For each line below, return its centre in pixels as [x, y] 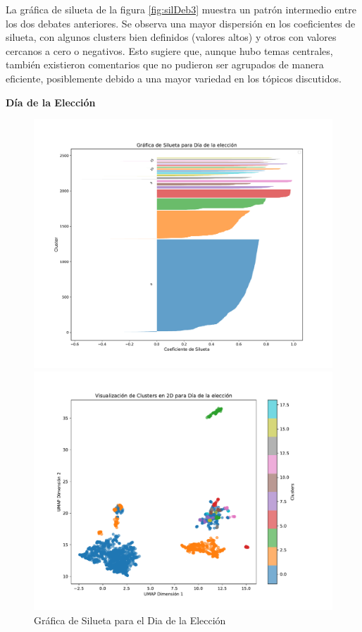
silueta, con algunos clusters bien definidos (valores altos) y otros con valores [171, 37]
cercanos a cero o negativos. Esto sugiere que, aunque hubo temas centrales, [169, 50]
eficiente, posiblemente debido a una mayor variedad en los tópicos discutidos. [174, 78]
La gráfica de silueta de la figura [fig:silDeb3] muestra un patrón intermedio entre [181, 9]
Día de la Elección [51, 102]
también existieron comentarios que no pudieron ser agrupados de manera [165, 64]
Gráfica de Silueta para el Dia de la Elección [130, 620]
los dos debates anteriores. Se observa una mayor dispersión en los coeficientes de [181, 23]
